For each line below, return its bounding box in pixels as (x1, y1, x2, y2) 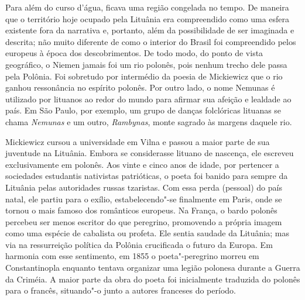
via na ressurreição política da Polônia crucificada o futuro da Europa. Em (5, 238, 273, 250)
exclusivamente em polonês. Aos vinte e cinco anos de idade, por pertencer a (5, 158, 279, 170)
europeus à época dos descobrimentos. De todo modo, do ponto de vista (5, 47, 263, 59)
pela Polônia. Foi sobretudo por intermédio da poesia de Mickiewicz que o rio (5, 70, 283, 82)
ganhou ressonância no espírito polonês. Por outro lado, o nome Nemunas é (5, 81, 275, 94)
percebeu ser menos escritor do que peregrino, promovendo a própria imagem (5, 215, 282, 227)
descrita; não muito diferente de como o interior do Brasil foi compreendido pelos (5, 35, 296, 47)
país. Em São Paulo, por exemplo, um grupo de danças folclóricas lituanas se (5, 104, 282, 116)
